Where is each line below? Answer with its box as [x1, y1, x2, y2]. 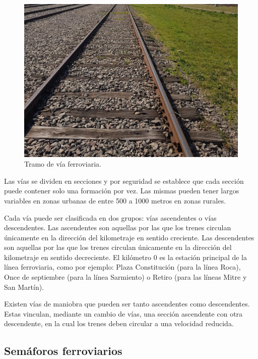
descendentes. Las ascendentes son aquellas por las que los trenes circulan [4, 222, 231, 233]
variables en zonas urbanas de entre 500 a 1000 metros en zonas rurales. [4, 195, 226, 206]
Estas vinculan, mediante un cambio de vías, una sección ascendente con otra [4, 308, 243, 319]
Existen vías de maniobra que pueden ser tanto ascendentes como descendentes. [4, 298, 250, 309]
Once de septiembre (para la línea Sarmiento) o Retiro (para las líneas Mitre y [4, 272, 247, 282]
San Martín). [4, 281, 44, 292]
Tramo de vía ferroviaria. [24, 159, 102, 169]
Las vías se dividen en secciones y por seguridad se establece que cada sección [4, 175, 244, 186]
